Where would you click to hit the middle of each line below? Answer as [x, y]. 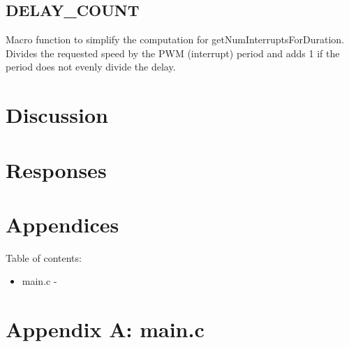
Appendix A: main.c [105, 329]
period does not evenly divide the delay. [91, 67]
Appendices [62, 224]
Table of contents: [44, 257]
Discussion [57, 115]
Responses [56, 169]
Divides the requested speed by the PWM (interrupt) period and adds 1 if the [173, 53]
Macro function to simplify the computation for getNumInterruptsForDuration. [175, 39]
